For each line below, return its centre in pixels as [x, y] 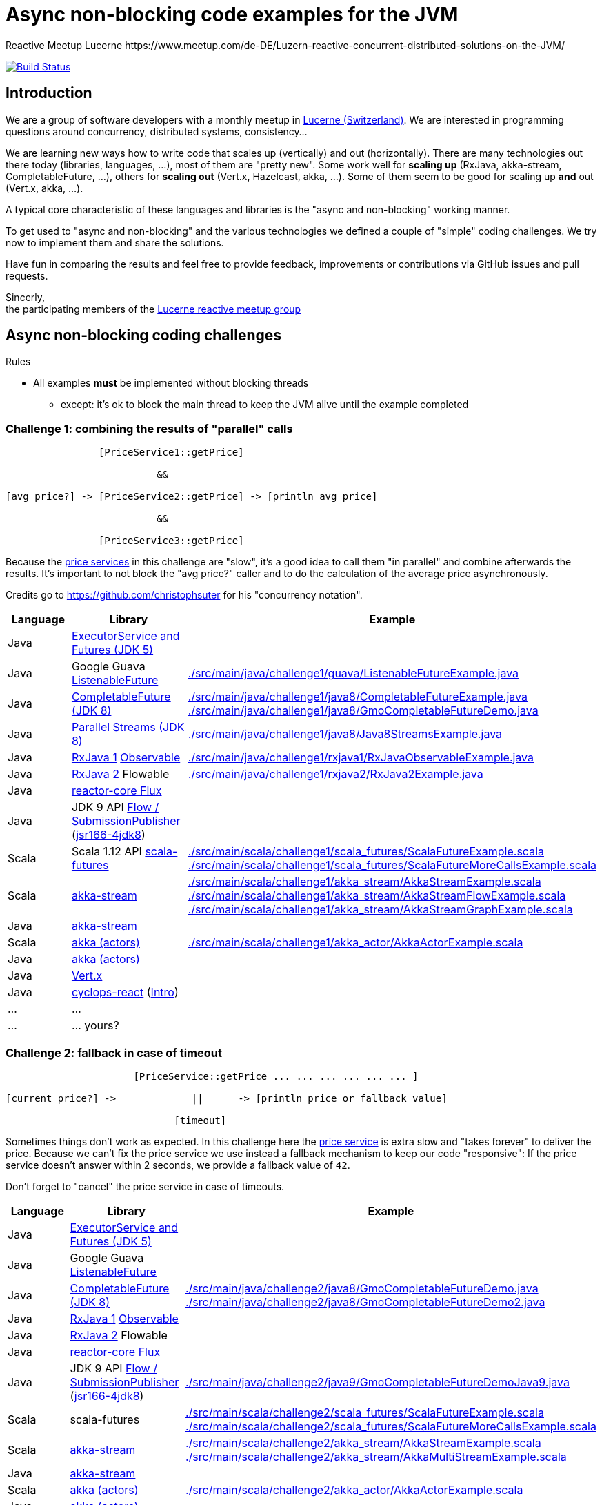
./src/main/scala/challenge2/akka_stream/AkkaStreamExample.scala [363, 1443]
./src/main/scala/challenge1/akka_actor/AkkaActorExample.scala [355, 943]
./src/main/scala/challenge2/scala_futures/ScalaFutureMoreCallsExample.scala [391, 1426]
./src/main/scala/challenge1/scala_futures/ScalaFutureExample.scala [366, 852]
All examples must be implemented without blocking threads [171, 383]
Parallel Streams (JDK [128, 727]
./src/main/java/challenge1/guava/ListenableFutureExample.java [353, 673]
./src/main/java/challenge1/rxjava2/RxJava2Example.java [335, 774]
